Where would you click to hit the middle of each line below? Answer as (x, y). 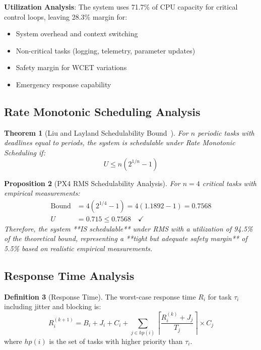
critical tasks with (230, 183)
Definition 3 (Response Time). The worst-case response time (100, 296)
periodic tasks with (226, 132)
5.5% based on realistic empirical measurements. (78, 248)
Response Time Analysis (69, 275)
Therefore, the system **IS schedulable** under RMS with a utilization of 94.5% (128, 228)
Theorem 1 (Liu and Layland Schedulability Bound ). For (96, 132)
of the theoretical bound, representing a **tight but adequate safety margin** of (126, 238)
